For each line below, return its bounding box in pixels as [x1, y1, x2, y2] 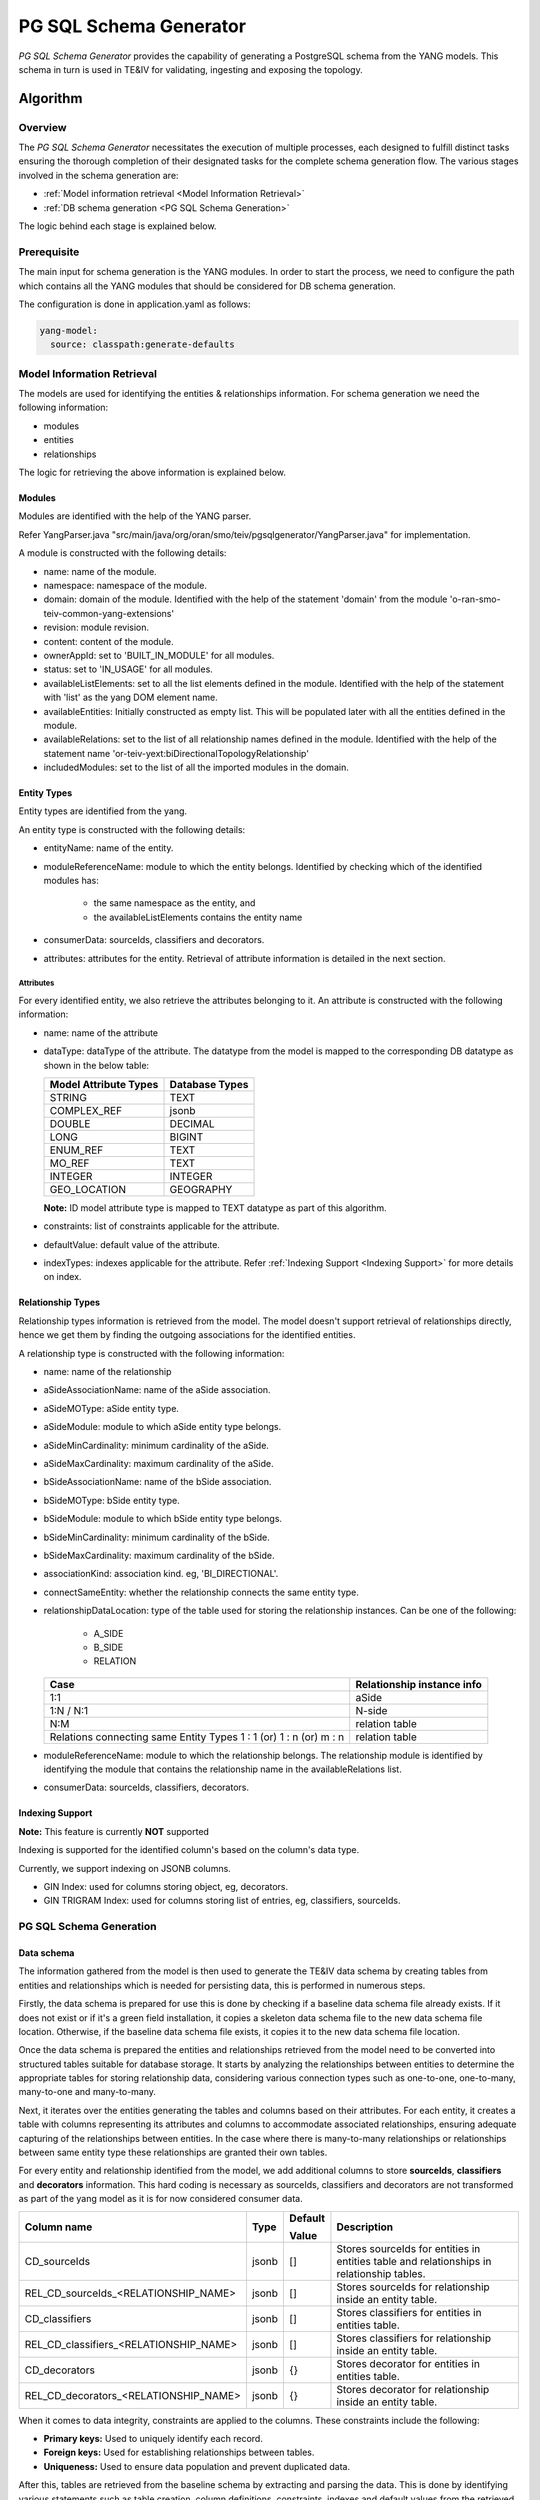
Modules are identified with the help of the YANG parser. [18, 510, 252, 522]
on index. [43, 1271, 82, 1283]
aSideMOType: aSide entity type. [43, 1402, 180, 1414]
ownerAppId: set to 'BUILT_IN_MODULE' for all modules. [43, 649, 275, 661]
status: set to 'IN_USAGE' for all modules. [43, 663, 214, 675]
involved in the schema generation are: [18, 169, 179, 181]
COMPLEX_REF [49, 1103, 123, 1117]
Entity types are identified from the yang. [18, 805, 188, 817]
